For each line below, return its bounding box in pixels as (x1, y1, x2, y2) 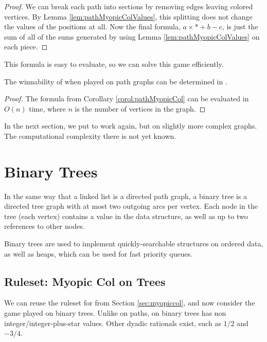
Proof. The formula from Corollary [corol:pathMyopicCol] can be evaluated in (4, 93, 249, 104)
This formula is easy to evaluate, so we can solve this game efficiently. (4, 58, 224, 69)
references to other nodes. (4, 221, 85, 231)
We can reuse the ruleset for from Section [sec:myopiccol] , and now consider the (4, 297, 255, 308)
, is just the (222, 21, 258, 32)
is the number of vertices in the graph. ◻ (75, 103, 206, 114)
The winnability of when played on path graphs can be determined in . (4, 76, 227, 86)
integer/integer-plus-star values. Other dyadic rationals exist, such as (4, 317, 221, 328)
